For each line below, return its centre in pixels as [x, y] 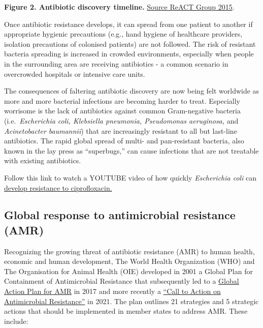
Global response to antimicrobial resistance [120, 215]
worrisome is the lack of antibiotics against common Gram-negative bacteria [123, 111]
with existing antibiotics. [43, 160]
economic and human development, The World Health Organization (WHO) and [129, 261]
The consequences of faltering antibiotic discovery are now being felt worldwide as [132, 91]
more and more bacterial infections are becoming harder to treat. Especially [122, 100]
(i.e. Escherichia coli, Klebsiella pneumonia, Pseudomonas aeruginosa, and [121, 120]
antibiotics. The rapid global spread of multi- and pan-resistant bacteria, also [124, 141]
